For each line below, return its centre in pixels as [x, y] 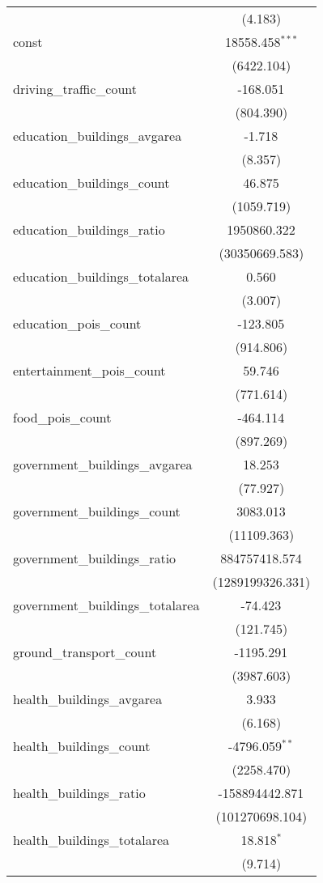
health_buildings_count [82, 746]
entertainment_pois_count [89, 370]
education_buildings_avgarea [98, 136]
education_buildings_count [91, 183]
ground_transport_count [85, 652]
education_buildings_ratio [89, 229]
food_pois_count [62, 417]
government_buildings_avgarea [103, 464]
